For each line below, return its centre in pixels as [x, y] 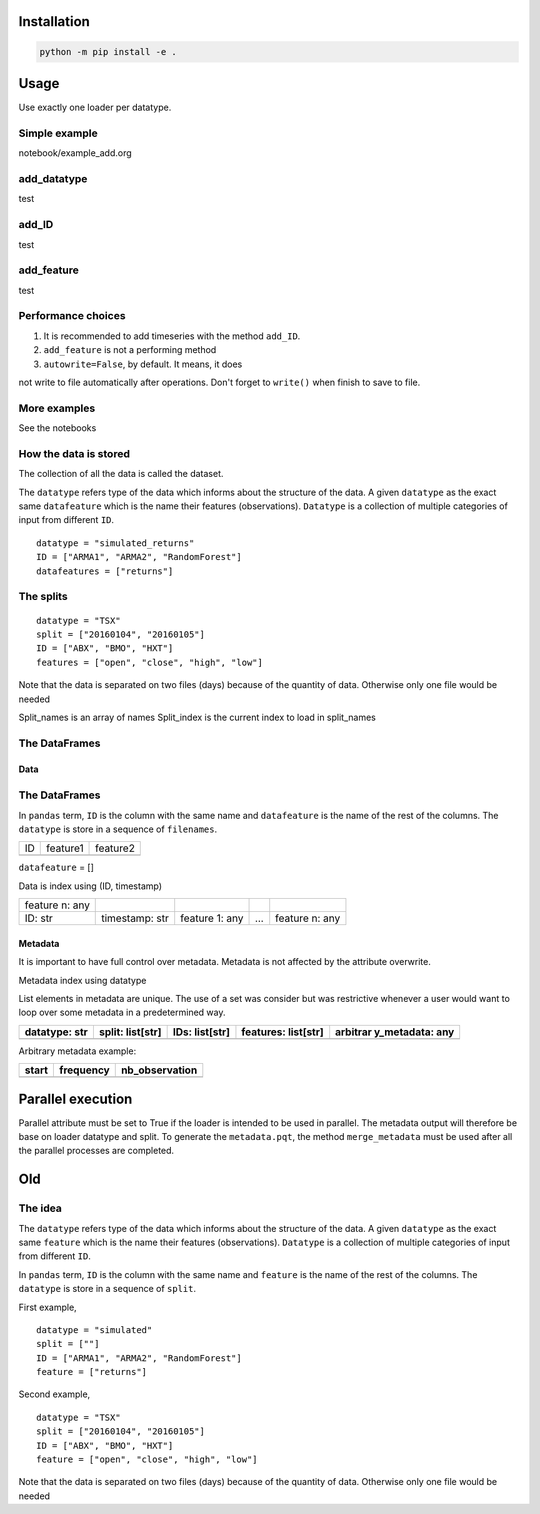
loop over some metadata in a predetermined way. [122, 1012]
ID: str [39, 918]
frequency [84, 1070]
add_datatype [53, 179]
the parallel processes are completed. [96, 1151]
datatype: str [56, 1032]
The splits [43, 597]
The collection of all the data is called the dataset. [121, 474]
